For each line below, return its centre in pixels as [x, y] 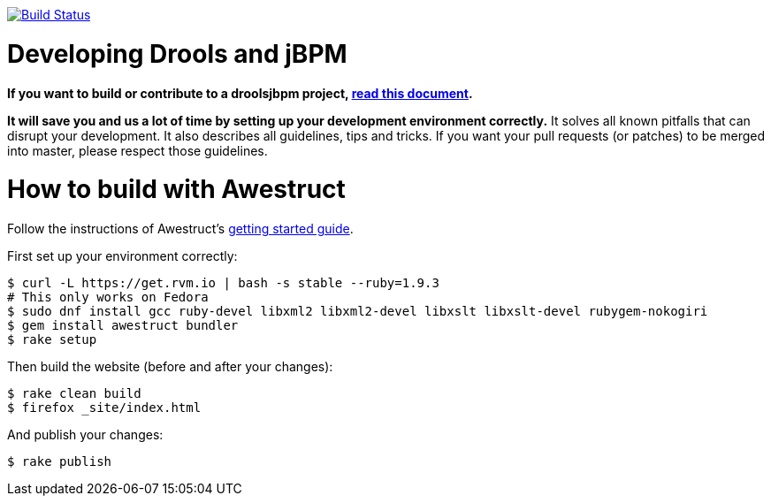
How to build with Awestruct [176, 190]
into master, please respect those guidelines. [137, 150]
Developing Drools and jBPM [177, 53]
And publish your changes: [85, 434]
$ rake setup [52, 339]
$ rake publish [60, 461]
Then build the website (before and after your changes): [170, 366]
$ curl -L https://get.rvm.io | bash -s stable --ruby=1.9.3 [223, 283]
